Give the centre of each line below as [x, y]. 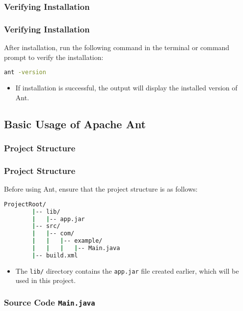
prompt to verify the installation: [54, 57]
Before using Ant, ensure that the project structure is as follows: [101, 189]
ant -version [25, 72]
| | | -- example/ [67, 241]
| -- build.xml [55, 255]
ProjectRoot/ [25, 204]
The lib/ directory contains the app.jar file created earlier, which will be [127, 270]
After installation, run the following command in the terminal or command [117, 47]
